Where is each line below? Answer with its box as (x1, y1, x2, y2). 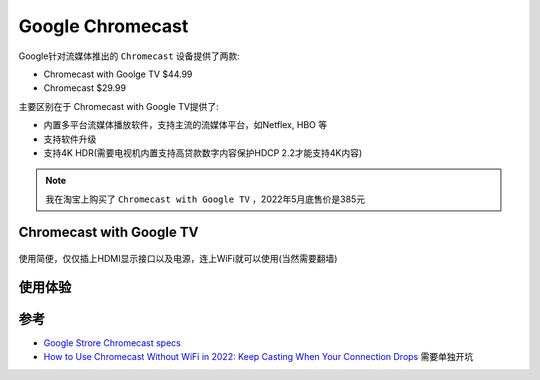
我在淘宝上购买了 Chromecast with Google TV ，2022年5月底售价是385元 (45, 193, 365, 205)
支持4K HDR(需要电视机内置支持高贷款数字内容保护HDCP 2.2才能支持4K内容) (43, 146, 363, 159)
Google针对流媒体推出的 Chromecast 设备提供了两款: (18, 50, 240, 62)
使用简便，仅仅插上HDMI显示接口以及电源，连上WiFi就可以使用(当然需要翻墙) (18, 253, 338, 265)
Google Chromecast (18, 15, 189, 37)
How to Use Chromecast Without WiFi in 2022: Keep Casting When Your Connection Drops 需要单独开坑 (43, 351, 474, 363)
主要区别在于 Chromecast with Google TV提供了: (18, 100, 219, 112)
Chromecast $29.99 (43, 82, 127, 94)
